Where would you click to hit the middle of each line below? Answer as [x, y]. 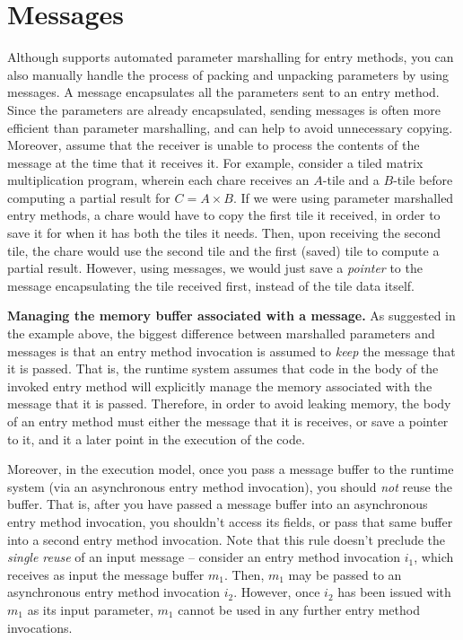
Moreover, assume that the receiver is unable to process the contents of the [214, 145]
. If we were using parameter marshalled [343, 197]
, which [434, 557]
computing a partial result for [89, 197]
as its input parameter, [90, 609]
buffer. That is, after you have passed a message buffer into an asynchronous [218, 504]
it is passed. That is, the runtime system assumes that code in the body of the [223, 368]
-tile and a [351, 180]
